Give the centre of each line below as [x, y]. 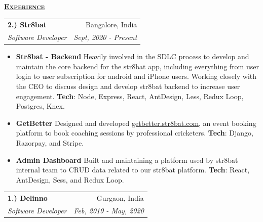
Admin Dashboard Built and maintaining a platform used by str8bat [127, 160]
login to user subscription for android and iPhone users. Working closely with [136, 76]
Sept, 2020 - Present [105, 37]
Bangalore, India [111, 25]
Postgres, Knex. [40, 106]
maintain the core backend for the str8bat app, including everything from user [137, 66]
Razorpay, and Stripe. [50, 143]
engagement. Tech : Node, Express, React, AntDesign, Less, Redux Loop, [130, 96]
